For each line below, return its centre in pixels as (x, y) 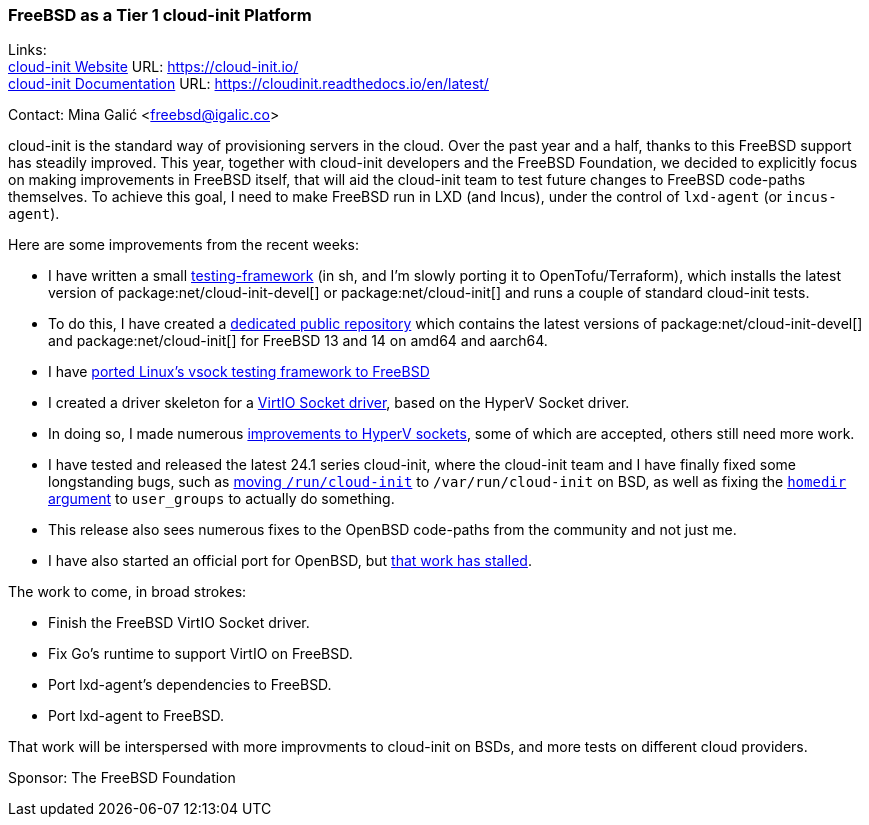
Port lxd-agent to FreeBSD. (136, 716)
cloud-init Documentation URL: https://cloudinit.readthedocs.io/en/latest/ (248, 84)
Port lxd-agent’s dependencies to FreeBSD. (190, 685)
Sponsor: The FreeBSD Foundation (122, 778)
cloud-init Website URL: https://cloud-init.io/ (153, 67)
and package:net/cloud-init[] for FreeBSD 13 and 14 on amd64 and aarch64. (298, 341)
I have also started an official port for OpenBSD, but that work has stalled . (290, 561)
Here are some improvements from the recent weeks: (184, 245)
